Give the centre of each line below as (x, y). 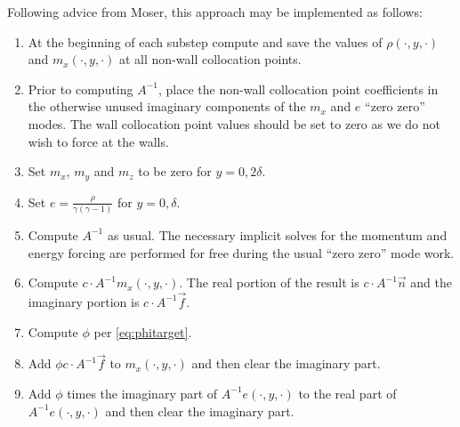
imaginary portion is (84, 301)
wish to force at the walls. (98, 141)
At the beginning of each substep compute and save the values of (205, 41)
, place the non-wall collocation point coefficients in (299, 89)
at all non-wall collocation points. (210, 59)
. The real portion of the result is (269, 282)
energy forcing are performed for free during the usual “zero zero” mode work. (241, 252)
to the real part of (347, 393)
